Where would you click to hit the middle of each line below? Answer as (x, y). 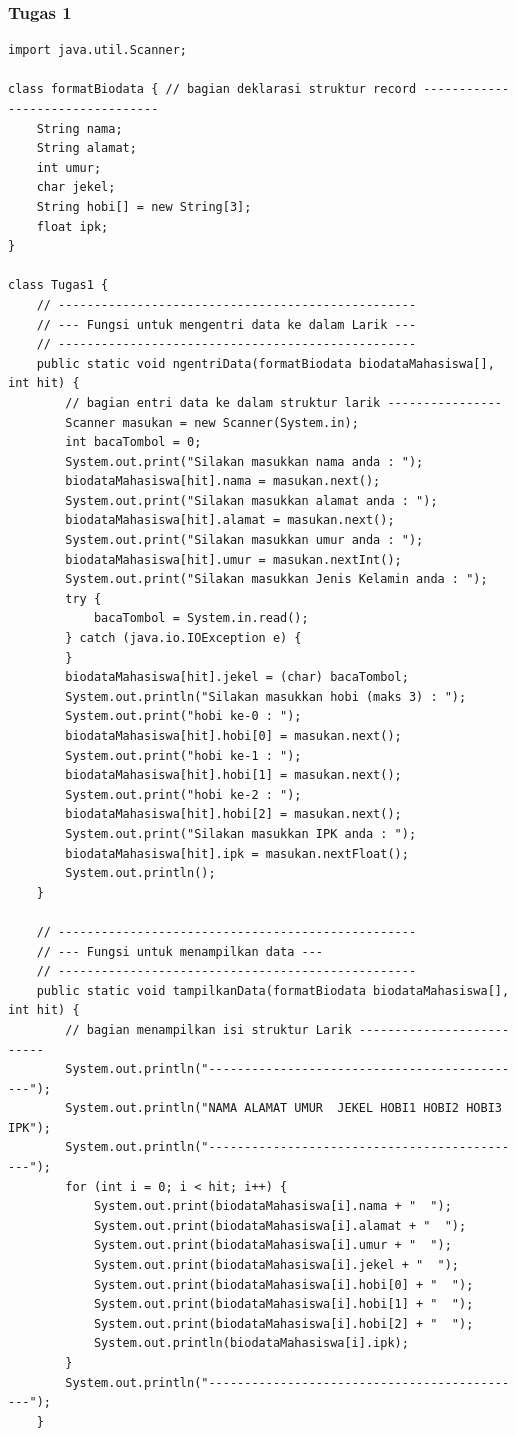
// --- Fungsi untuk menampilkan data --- (179, 951)
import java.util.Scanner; (97, 50)
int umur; (69, 167)
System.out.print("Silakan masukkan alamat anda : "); (251, 500)
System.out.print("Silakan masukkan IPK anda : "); (241, 833)
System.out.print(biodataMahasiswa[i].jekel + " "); (276, 1265)
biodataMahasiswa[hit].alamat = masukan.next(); (230, 520)
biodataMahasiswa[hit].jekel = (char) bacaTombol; (237, 677)
